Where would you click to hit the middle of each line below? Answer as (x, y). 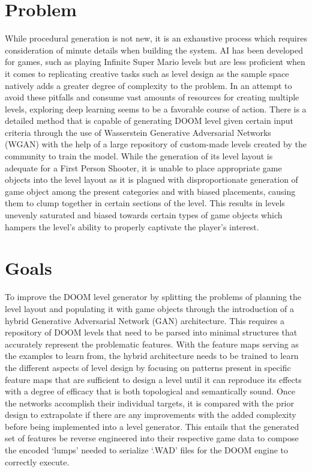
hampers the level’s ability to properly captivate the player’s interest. (132, 226)
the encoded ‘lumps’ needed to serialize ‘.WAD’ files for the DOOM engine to (147, 450)
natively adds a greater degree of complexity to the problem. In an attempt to (148, 85)
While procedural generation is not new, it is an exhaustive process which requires (156, 38)
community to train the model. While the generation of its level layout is (139, 156)
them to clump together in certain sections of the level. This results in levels (145, 203)
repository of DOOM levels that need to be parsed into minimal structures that (151, 332)
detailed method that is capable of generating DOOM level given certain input (149, 121)
